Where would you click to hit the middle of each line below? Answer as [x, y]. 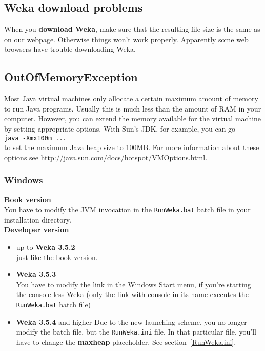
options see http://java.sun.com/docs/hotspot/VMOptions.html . [106, 157]
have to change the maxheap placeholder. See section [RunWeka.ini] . [126, 341]
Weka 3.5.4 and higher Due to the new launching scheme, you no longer [131, 321]
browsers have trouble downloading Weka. [70, 49]
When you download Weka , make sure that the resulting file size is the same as [132, 29]
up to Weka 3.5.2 [46, 247]
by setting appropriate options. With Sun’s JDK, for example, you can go [120, 128]
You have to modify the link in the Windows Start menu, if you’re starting [134, 284]
